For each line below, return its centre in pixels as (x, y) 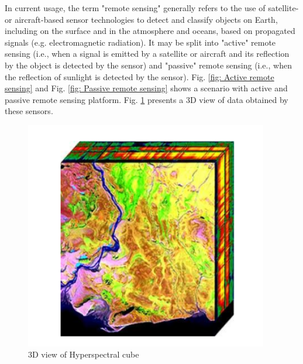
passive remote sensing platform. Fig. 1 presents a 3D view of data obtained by (147, 99)
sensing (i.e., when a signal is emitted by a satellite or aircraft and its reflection (147, 54)
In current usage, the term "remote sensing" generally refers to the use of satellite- (152, 8)
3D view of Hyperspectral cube (84, 354)
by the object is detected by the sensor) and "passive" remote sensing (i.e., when (148, 65)
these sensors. (29, 111)
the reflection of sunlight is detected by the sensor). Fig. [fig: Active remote (140, 76)
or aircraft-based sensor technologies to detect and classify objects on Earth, (141, 19)
